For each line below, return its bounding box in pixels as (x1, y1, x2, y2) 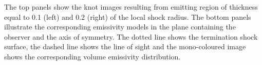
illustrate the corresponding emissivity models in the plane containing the (4, 21, 236, 32)
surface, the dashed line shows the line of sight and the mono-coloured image (4, 41, 246, 52)
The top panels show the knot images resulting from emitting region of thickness (4, 2, 258, 12)
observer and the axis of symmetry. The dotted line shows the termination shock (4, 31, 258, 42)
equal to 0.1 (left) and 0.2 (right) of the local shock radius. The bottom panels (4, 11, 251, 22)
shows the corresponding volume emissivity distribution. (4, 51, 181, 61)
